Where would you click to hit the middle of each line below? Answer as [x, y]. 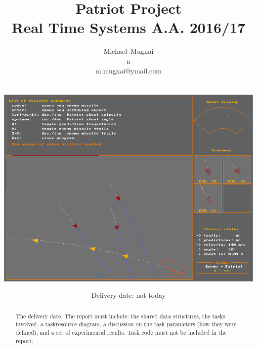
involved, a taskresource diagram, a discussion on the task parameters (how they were [126, 324]
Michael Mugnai [128, 51]
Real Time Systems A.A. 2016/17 [128, 27]
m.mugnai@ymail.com [128, 70]
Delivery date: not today [128, 295]
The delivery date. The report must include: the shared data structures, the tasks [120, 316]
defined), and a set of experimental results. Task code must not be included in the [121, 332]
